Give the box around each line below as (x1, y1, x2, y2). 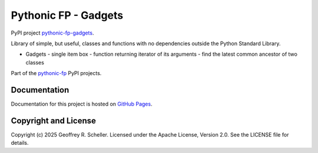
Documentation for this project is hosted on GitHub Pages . (11, 100, 153, 108)
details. (11, 140, 29, 147)
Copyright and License (11, 115, 97, 125)
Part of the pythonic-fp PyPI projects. (11, 70, 102, 77)
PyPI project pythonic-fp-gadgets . (11, 29, 94, 36)
